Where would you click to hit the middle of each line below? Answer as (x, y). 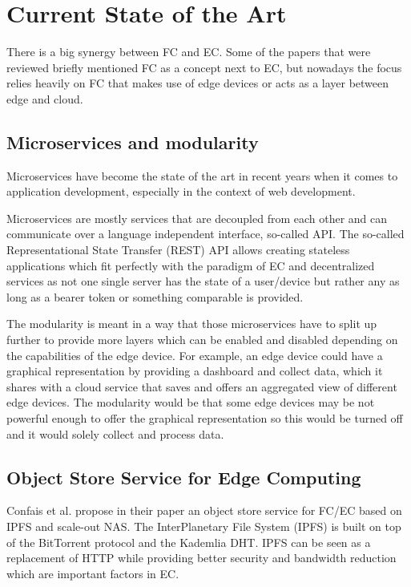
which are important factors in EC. (93, 573)
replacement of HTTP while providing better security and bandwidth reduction (201, 558)
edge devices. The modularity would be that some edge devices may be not (191, 402)
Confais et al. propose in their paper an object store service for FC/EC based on (204, 510)
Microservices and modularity (133, 142)
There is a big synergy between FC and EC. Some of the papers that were (189, 52)
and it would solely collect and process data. (115, 433)
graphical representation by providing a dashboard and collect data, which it (195, 371)
